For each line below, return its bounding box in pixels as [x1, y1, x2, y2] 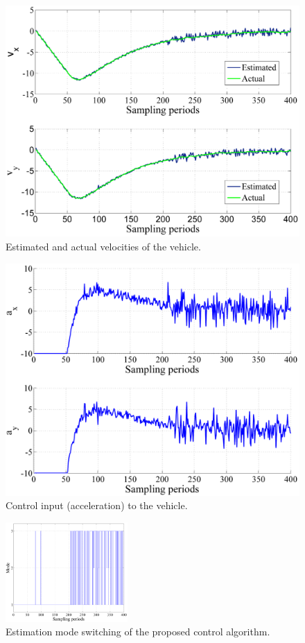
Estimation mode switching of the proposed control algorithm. [6, 624, 270, 639]
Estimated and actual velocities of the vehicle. [6, 239, 201, 253]
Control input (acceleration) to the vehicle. [6, 498, 188, 513]
